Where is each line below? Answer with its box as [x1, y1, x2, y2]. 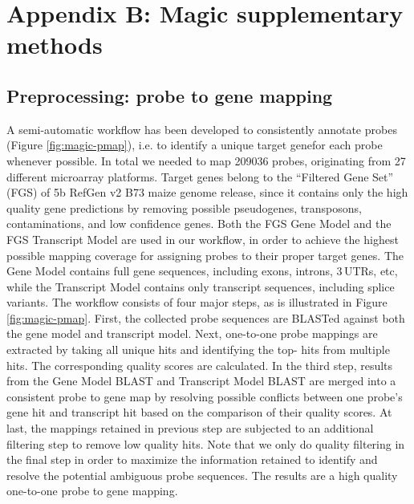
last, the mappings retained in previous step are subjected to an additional [6, 420, 374, 437]
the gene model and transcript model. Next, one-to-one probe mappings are [6, 325, 378, 342]
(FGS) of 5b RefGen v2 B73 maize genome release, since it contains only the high [6, 184, 408, 201]
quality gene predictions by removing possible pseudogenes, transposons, [6, 199, 362, 216]
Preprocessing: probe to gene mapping [6, 83, 333, 108]
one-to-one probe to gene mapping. [6, 482, 178, 499]
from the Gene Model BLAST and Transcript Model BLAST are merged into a [6, 372, 396, 389]
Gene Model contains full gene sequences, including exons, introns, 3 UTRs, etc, [6, 262, 398, 279]
